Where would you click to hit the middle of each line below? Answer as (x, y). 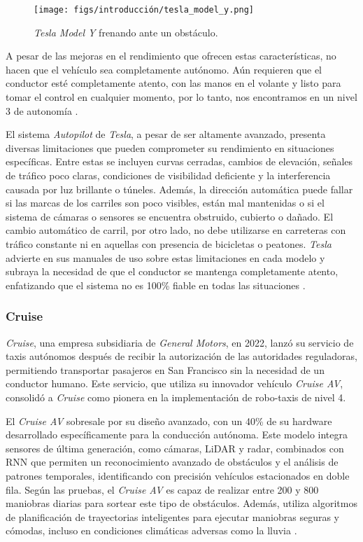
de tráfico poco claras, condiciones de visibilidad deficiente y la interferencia (168, 175)
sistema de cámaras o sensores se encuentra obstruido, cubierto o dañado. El (170, 216)
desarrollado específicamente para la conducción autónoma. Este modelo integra (177, 435)
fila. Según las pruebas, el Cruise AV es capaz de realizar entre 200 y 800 (162, 489)
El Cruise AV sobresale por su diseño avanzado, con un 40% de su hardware (169, 421)
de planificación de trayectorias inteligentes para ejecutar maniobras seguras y (172, 516)
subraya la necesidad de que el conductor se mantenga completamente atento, (172, 271)
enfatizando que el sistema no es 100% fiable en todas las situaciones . (156, 285)
